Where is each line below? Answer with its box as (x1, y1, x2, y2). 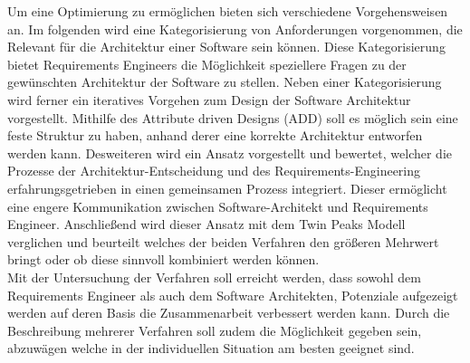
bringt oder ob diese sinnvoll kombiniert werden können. (7, 250, 320, 269)
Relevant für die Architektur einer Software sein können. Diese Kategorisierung (7, 37, 446, 56)
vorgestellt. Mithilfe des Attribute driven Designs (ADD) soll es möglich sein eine (7, 108, 458, 127)
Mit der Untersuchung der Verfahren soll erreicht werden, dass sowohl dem (7, 267, 421, 286)
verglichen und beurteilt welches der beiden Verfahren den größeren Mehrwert (7, 232, 439, 251)
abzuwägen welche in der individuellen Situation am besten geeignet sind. (7, 339, 415, 358)
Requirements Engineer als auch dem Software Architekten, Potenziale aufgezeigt (7, 285, 458, 304)
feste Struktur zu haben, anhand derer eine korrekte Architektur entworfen (7, 126, 423, 145)
